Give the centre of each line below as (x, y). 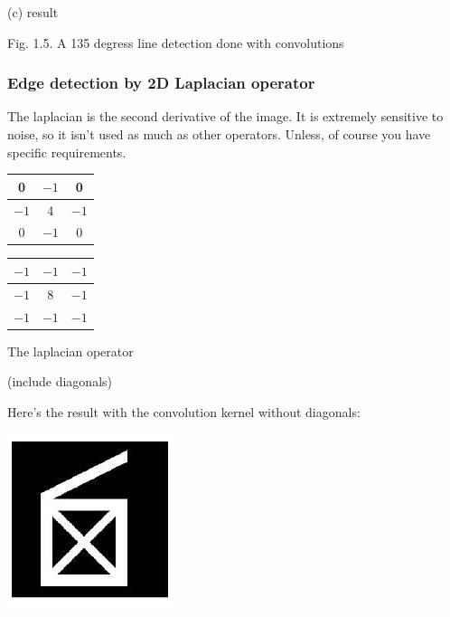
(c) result (33, 12)
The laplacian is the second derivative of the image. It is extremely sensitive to (225, 116)
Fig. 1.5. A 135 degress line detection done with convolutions (176, 42)
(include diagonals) (60, 381)
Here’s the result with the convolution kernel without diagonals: (184, 411)
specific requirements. (67, 152)
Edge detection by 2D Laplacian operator (161, 83)
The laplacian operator (70, 351)
